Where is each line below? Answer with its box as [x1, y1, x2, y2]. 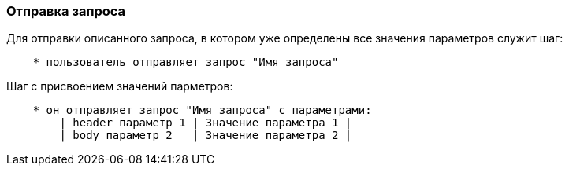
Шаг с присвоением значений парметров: [6, 79, 233, 93]
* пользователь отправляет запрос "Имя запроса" [32, 56, 339, 69]
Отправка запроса [6, 3, 126, 19]
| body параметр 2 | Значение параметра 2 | [59, 129, 352, 142]
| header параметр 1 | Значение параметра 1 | [59, 116, 352, 130]
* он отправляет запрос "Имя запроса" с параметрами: [32, 104, 372, 117]
